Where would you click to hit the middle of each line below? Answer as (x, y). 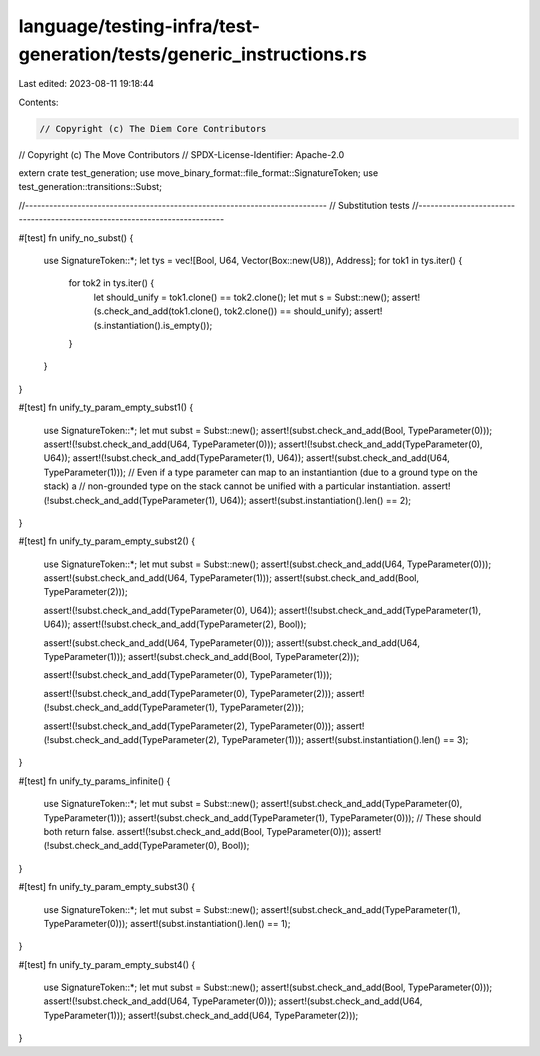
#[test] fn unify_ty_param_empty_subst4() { (107, 964)
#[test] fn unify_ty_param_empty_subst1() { (106, 407)
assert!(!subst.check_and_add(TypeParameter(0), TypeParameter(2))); (189, 693)
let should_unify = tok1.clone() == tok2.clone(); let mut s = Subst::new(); (241, 297)
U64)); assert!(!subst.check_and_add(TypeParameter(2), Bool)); (175, 624)
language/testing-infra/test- (139, 26)
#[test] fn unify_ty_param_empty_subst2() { (106, 541)
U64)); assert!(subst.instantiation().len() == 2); (315, 500)
